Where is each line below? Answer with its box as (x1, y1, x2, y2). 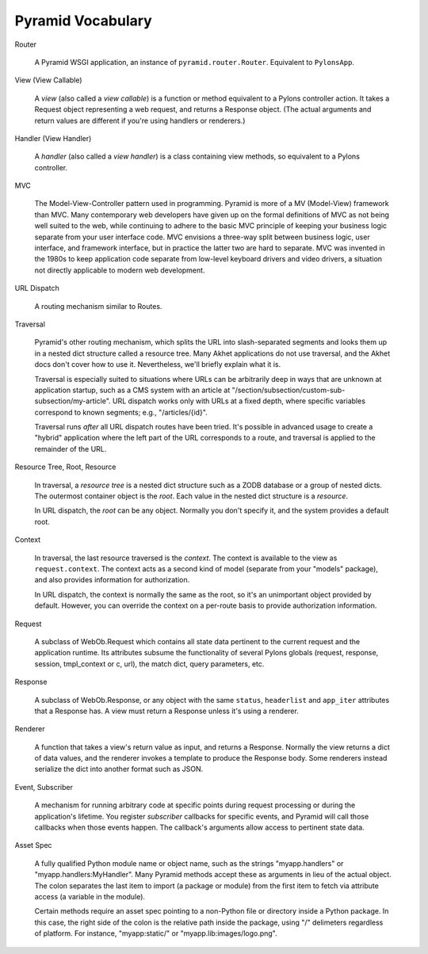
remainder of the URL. (34, 444, 107, 453)
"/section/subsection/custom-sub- (231, 385, 346, 395)
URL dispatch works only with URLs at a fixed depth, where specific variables (112, 396, 366, 406)
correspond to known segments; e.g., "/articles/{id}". (34, 407, 208, 417)
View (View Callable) (14, 75, 82, 85)
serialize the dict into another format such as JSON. (34, 765, 204, 774)
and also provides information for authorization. (34, 575, 190, 585)
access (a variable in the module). (34, 891, 146, 901)
